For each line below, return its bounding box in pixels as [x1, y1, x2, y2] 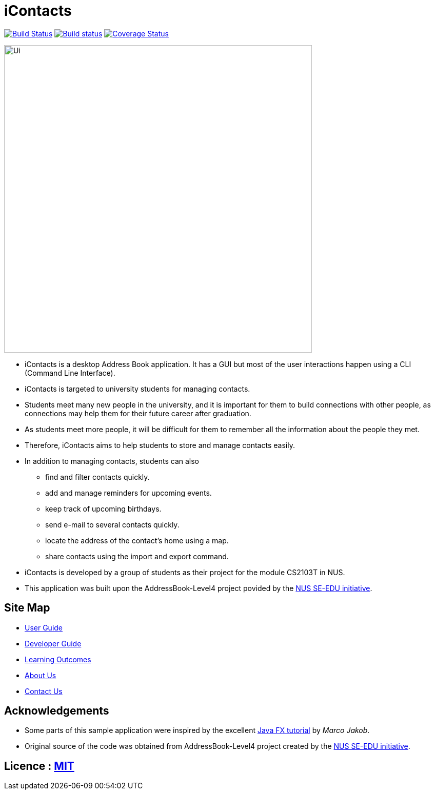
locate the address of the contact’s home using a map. [45, 536, 229, 545]
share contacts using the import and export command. [45, 552, 229, 561]
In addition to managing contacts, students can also [25, 456, 199, 465]
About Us [25, 670, 56, 680]
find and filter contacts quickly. [45, 472, 150, 481]
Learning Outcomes [25, 655, 91, 664]
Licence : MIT [4, 759, 74, 772]
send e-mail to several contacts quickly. [45, 520, 180, 529]
